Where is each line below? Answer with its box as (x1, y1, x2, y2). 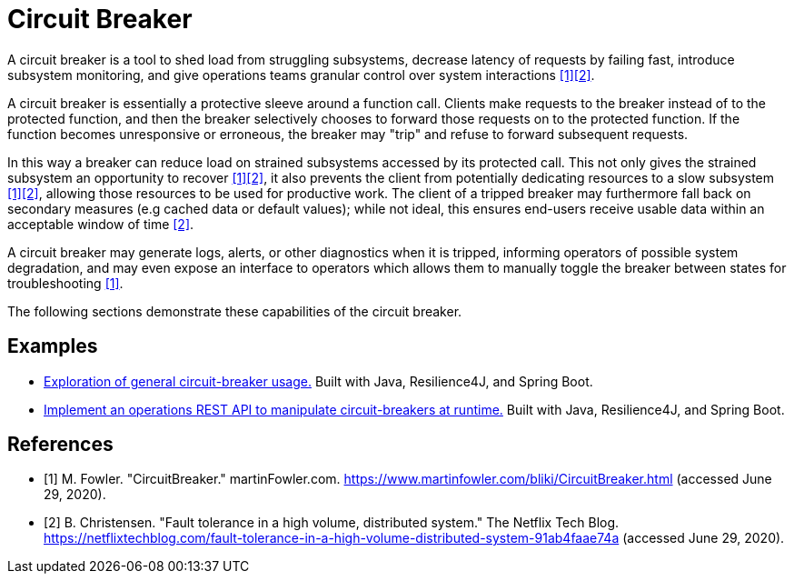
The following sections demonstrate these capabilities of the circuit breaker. (7, 303, 462, 319)
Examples (7, 335, 98, 358)
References (7, 433, 114, 456)
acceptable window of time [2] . (7, 215, 194, 232)
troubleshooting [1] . (7, 275, 124, 291)
